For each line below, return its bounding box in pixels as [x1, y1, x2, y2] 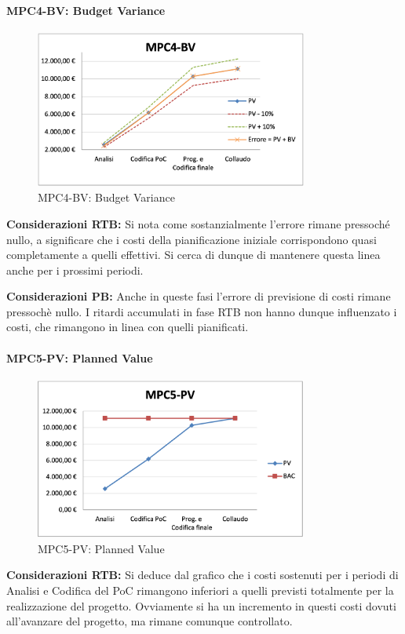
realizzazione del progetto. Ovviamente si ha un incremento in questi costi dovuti [6, 597, 396, 614]
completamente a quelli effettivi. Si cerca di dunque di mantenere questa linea [6, 246, 381, 263]
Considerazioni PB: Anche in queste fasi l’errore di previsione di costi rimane [6, 288, 391, 304]
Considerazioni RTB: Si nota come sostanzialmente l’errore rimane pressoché [6, 215, 390, 231]
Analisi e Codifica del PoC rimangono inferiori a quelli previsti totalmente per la [6, 581, 394, 598]
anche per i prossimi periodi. [6, 261, 144, 278]
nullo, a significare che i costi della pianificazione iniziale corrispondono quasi [6, 231, 377, 247]
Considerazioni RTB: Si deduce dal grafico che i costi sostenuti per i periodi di [6, 567, 399, 583]
